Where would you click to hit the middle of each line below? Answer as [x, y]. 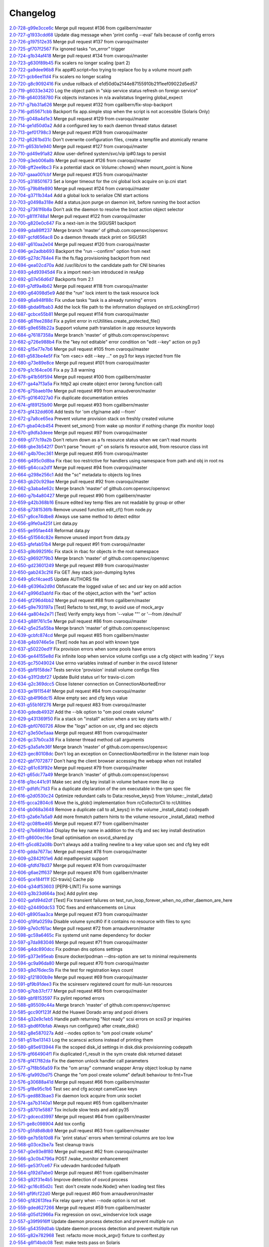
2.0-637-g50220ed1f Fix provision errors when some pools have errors [82, 649]
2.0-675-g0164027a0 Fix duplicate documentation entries [69, 398]
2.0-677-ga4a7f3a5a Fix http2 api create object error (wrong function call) [86, 384]
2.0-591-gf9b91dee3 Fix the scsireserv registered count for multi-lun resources [91, 984]
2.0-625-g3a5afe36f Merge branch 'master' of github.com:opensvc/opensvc [88, 747]
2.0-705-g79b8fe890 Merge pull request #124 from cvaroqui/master [79, 188]
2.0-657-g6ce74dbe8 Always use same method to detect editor [75, 516]
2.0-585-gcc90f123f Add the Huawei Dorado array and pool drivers [79, 1012]
